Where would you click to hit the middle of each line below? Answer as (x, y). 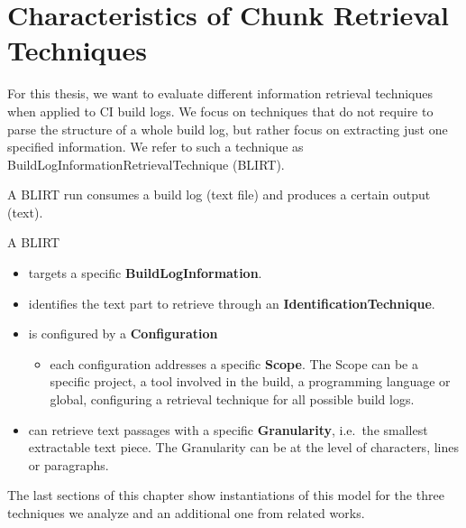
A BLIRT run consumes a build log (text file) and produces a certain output (219, 195)
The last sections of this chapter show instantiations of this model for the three (226, 495)
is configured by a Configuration (123, 333)
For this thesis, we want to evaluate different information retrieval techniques (220, 93)
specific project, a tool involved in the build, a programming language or (250, 381)
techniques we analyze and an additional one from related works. (186, 513)
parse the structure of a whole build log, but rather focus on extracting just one (228, 129)
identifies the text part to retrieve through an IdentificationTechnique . (232, 303)
